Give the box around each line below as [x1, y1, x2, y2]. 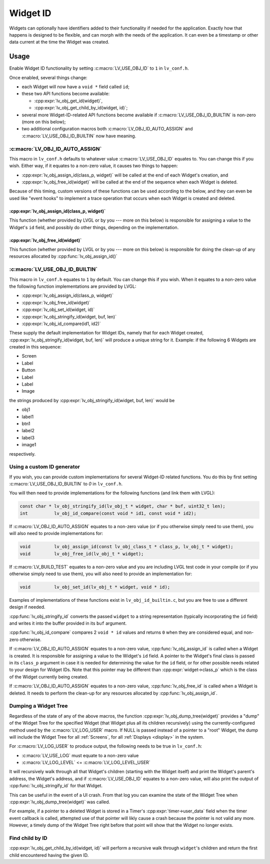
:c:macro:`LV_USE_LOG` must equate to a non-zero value [21, 752, 139, 758]
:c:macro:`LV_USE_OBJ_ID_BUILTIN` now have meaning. [21, 133, 136, 139]
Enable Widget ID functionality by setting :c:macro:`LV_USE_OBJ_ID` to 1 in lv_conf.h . [9, 65, 189, 71]
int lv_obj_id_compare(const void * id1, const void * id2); [19, 510, 197, 516]
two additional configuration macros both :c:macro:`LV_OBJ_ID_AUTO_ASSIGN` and [21, 126, 193, 132]
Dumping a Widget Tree [9, 703, 68, 710]
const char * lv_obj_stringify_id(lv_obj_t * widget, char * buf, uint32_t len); [19, 503, 226, 509]
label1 [21, 414, 34, 420]
